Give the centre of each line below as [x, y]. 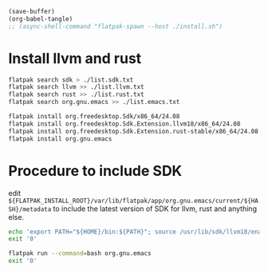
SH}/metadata [30, 209]
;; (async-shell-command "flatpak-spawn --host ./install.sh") [116, 26]
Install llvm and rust [75, 58]
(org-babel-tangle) [41, 19]
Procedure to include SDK [95, 171]
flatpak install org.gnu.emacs [60, 139]
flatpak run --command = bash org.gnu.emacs [80, 253]
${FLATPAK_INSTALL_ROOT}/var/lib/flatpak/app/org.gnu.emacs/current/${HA [134, 201]
